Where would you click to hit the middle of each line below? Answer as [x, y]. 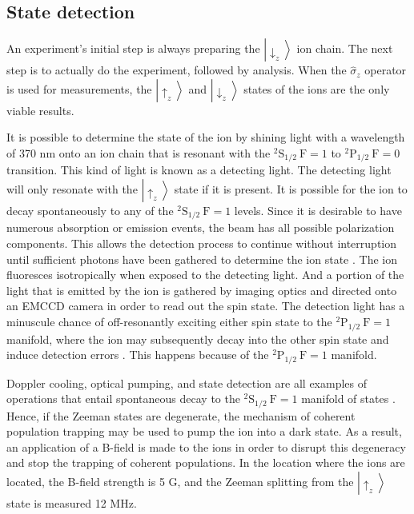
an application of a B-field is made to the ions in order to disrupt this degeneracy [206, 446]
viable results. [40, 110]
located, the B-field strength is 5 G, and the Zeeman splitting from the [180, 481]
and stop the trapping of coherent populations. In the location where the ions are [206, 462]
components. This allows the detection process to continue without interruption [202, 243]
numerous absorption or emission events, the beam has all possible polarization [201, 227]
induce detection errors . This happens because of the [138, 355]
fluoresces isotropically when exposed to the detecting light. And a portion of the [205, 275]
